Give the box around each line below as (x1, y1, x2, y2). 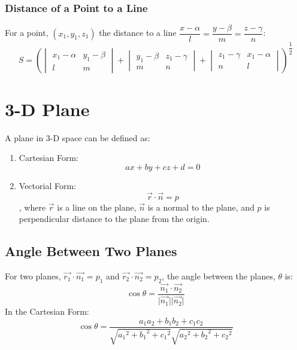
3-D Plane (5, 96, 90, 121)
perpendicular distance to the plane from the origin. (19, 212, 210, 225)
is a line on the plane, (57, 200, 137, 213)
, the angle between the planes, (162, 269, 275, 282)
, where (19, 200, 46, 213)
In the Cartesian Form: (5, 305, 89, 318)
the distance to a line (99, 26, 177, 39)
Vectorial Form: (19, 179, 76, 191)
